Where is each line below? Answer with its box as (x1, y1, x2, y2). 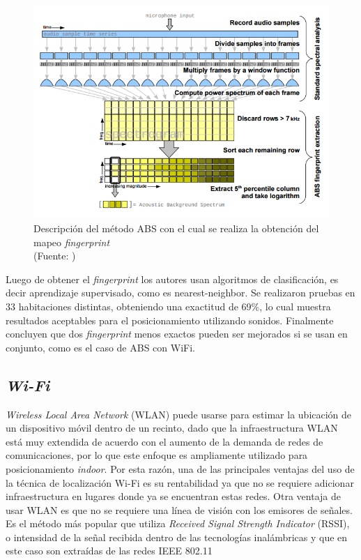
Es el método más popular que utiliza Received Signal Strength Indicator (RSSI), (6, 516, 350, 531)
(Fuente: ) (33, 248, 76, 263)
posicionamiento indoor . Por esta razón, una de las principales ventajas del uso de (6, 461, 355, 476)
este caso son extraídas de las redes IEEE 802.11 (6, 543, 213, 558)
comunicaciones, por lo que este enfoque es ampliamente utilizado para (6, 448, 308, 462)
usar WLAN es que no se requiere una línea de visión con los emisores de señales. (6, 502, 353, 517)
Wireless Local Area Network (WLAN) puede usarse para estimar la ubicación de (6, 407, 352, 421)
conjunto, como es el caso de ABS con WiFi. (6, 340, 195, 354)
